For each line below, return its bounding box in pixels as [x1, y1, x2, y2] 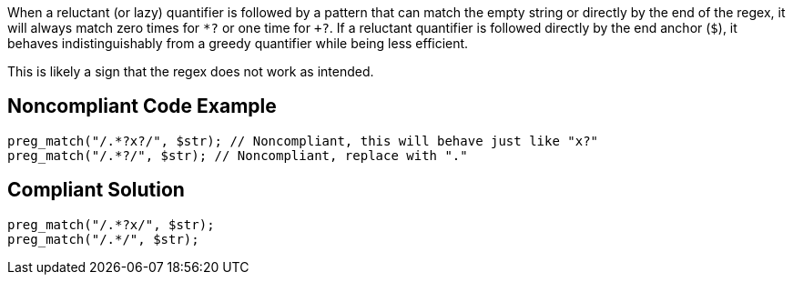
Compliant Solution [7, 178, 185, 202]
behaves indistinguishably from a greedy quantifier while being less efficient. [7, 35, 469, 51]
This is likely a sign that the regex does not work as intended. [7, 64, 374, 79]
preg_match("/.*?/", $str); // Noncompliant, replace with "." [7, 147, 468, 163]
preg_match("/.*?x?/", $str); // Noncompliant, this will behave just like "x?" [7, 133, 599, 148]
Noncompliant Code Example [7, 95, 277, 118]
